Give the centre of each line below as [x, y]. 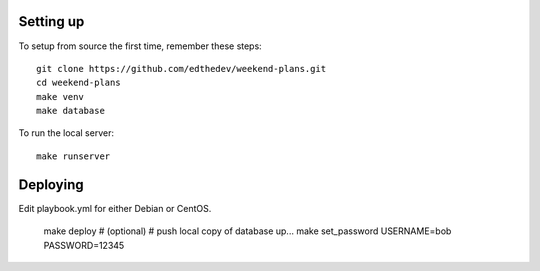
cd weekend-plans [78, 83]
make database [70, 111]
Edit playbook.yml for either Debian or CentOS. [115, 208]
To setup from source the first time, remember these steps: [140, 46]
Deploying [51, 184]
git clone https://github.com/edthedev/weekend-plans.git [181, 68]
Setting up [51, 21]
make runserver [73, 156]
